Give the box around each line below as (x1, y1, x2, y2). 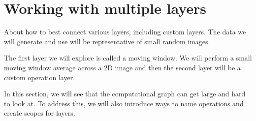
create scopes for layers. (4, 108, 75, 118)
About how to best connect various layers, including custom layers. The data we (4, 27, 246, 37)
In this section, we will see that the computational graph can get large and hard (4, 89, 246, 99)
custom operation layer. (4, 72, 75, 82)
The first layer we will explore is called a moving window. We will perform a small (4, 53, 252, 63)
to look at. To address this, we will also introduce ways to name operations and (4, 98, 244, 108)
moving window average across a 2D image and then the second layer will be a (4, 62, 241, 72)
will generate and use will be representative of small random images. (4, 36, 210, 46)
